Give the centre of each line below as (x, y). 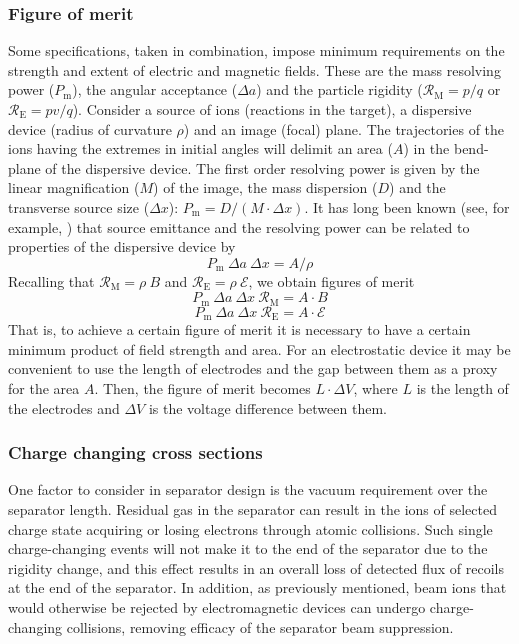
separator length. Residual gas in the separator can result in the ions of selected (252, 509)
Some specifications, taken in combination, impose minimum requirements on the (256, 50)
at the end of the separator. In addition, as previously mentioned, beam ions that (257, 587)
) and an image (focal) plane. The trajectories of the (344, 128)
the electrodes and (64, 407)
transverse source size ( (79, 206)
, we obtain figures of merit (331, 280)
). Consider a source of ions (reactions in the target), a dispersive (272, 109)
